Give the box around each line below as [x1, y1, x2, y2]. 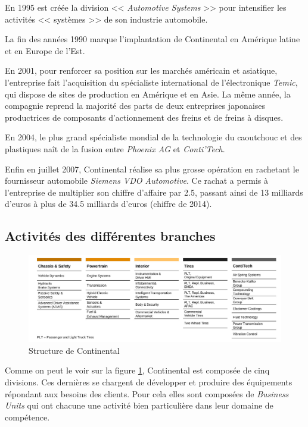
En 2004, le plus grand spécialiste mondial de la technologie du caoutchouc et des [5, 131, 302, 143]
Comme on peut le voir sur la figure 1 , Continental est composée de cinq [5, 364, 270, 376]
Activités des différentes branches [5, 227, 216, 245]
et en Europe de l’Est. [5, 44, 85, 56]
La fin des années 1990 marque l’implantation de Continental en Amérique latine [5, 33, 300, 45]
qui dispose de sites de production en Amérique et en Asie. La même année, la [5, 87, 291, 100]
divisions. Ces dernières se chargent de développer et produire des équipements [5, 376, 293, 388]
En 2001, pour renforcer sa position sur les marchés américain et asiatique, [5, 64, 278, 77]
